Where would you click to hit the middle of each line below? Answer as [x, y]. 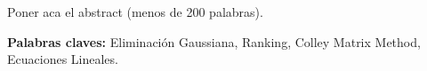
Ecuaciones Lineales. [63, 59]
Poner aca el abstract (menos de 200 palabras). [135, 12]
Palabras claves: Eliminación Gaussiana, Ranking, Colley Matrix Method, [214, 41]
